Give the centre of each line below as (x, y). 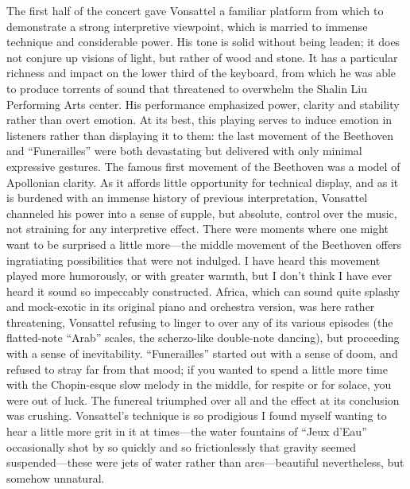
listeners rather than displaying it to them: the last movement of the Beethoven (200, 135)
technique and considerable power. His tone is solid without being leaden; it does (203, 42)
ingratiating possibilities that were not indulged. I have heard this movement (193, 260)
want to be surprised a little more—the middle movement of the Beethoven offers (204, 244)
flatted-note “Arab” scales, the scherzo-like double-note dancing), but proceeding (203, 338)
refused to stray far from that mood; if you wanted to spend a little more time (197, 369)
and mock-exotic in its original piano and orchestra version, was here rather (191, 307)
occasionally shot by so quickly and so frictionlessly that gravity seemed (182, 446)
